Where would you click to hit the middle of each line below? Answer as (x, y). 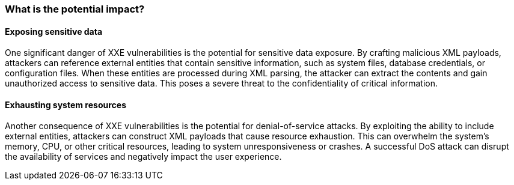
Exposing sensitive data (54, 31)
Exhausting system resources (66, 105)
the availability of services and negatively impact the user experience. (143, 157)
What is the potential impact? (75, 9)
